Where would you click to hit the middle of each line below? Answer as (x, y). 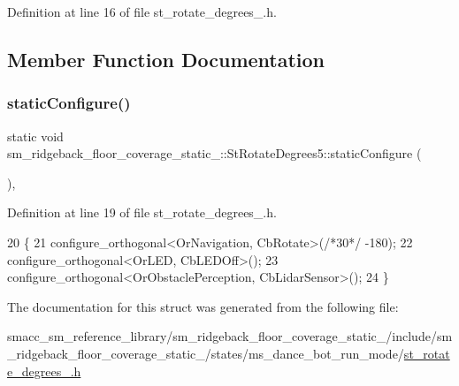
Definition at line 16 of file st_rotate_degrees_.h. (142, 11)
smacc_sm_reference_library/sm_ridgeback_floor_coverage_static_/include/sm (230, 336)
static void (35, 136)
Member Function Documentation (166, 59)
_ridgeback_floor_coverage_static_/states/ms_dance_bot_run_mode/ (206, 353)
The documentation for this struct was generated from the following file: (203, 306)
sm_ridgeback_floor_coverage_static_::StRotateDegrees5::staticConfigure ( (214, 153)
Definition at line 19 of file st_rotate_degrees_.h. (142, 212)
